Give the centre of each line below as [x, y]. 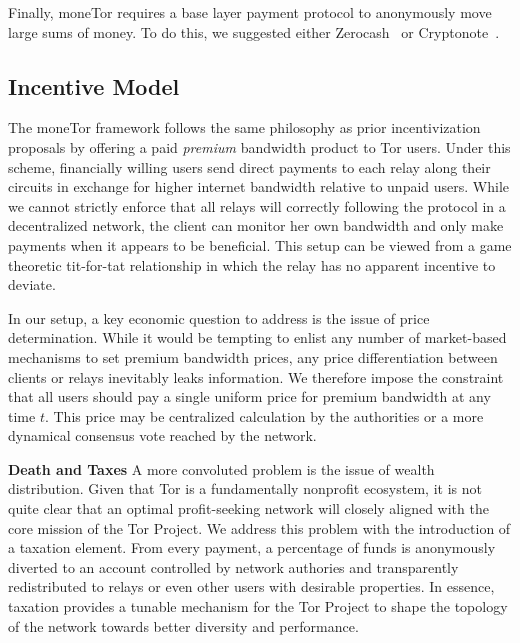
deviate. [32, 284]
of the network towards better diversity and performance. [183, 625]
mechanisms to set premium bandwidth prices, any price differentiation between [253, 356]
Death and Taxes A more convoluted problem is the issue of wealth [221, 468]
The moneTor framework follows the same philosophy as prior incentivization [244, 127]
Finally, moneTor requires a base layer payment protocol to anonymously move [250, 12]
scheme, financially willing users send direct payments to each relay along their [249, 166]
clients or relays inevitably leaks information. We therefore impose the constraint [256, 376]
